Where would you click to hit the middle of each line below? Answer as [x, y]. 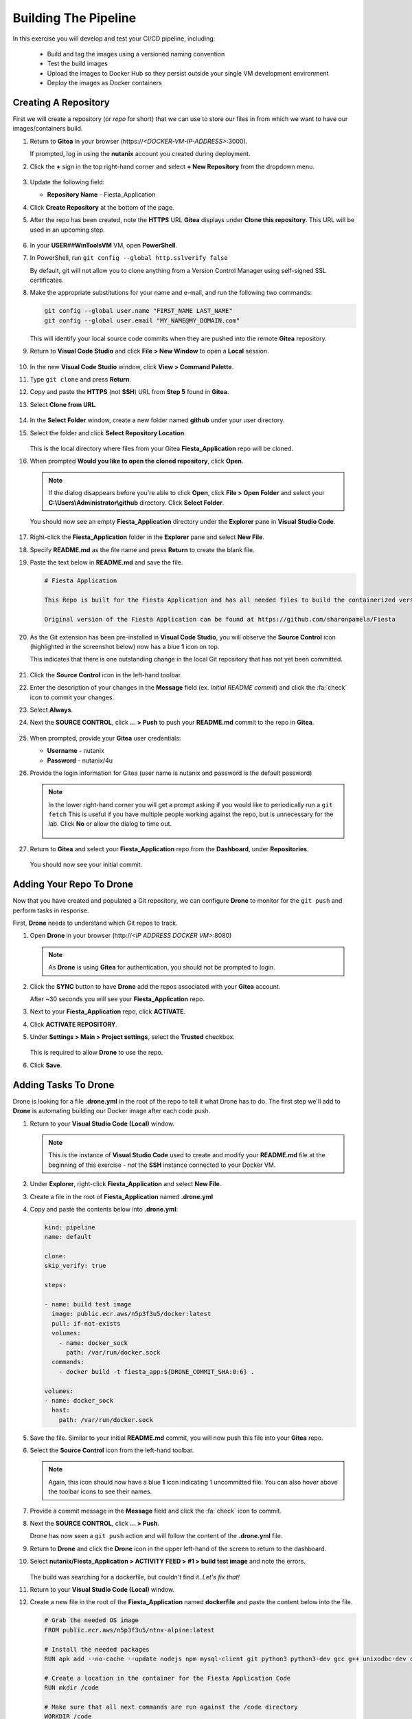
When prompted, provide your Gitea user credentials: [105, 738]
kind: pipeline [70, 1227]
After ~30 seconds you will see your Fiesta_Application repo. [117, 999]
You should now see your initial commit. [86, 865]
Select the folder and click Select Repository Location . [108, 433]
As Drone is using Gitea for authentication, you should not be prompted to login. [162, 967]
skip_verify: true [75, 1266]
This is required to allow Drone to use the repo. [96, 1053]
